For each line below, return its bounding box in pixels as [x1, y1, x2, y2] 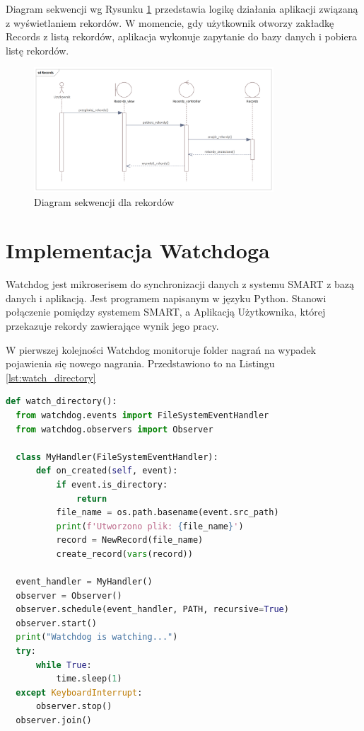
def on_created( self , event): [35, 466, 178, 476]
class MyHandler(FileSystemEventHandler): [16, 451, 218, 462]
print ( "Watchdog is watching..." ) [16, 632, 178, 643]
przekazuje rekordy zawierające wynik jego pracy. [6, 318, 219, 333]
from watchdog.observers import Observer [16, 424, 213, 434]
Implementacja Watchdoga [6, 236, 270, 265]
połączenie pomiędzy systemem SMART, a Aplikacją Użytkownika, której [6, 304, 326, 319]
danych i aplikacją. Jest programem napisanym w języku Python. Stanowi [6, 290, 327, 305]
